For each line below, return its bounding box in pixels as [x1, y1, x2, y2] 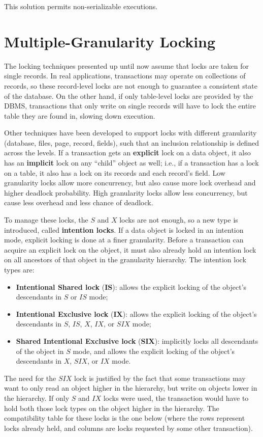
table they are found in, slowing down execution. [4, 110, 155, 121]
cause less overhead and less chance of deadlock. [4, 197, 153, 208]
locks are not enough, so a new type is [119, 214, 238, 225]
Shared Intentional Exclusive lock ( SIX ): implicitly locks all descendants [16, 335, 258, 346]
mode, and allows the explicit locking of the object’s [73, 345, 235, 356]
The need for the [4, 372, 56, 383]
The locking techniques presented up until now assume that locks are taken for [4, 60, 249, 71]
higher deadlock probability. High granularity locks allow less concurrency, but [4, 187, 248, 198]
